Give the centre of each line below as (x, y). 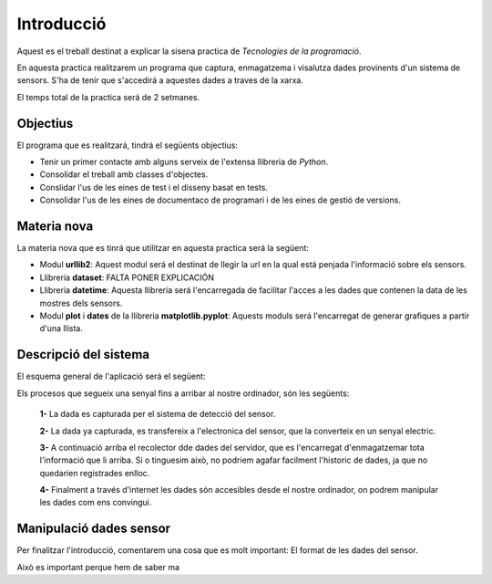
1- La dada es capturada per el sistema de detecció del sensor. (158, 414)
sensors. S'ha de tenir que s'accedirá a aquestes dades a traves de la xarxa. (160, 80)
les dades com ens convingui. (96, 503)
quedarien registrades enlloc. (95, 473)
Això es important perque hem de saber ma (98, 567)
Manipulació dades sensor (94, 529)
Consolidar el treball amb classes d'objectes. (124, 174)
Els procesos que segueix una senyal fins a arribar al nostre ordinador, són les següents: (183, 393)
